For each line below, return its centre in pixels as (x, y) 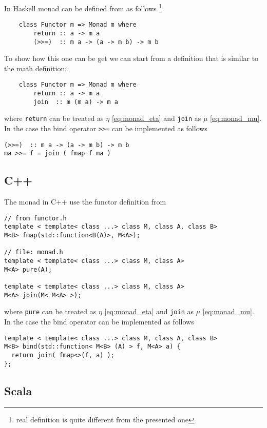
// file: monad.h (34, 252)
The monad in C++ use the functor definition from (85, 202)
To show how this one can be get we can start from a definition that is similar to (131, 58)
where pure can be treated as (50, 311)
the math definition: (36, 68)
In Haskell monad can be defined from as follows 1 (83, 7)
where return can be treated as (54, 118)
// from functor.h (35, 218)
